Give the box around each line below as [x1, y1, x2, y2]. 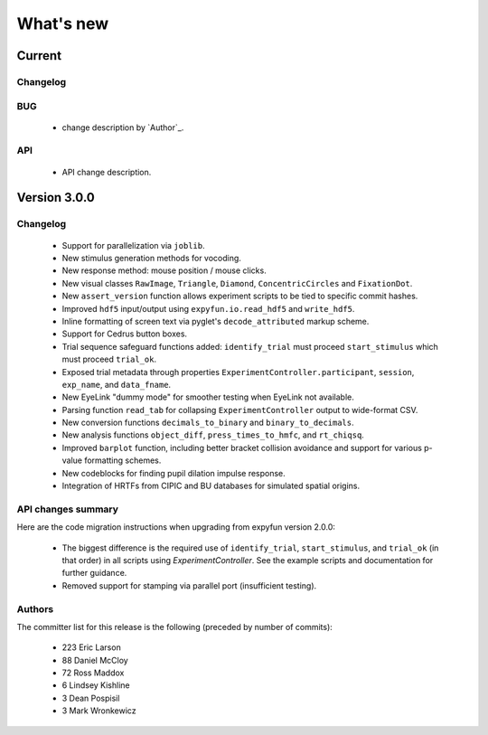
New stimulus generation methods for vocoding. [61, 253, 241, 263]
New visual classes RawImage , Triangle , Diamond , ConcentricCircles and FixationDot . [61, 278, 413, 288]
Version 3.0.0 [16, 190, 95, 205]
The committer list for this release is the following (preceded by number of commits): [16, 621, 333, 632]
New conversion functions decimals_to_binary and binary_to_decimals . [61, 417, 354, 429]
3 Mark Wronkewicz [61, 705, 136, 716]
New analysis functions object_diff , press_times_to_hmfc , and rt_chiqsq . [61, 429, 365, 440]
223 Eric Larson [61, 642, 121, 653]
